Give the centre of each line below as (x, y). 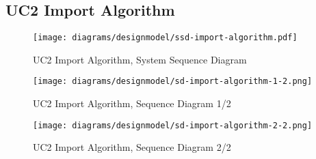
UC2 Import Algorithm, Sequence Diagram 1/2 (132, 103)
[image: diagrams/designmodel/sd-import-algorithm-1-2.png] (173, 82)
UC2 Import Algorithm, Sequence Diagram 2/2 (132, 147)
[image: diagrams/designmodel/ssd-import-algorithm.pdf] (165, 38)
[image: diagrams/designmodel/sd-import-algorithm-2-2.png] (173, 125)
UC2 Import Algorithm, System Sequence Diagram (140, 59)
